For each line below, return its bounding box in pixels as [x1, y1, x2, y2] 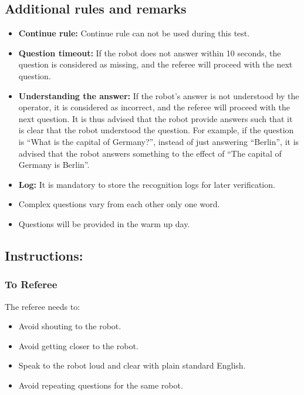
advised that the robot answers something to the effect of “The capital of [18, 147, 282, 159]
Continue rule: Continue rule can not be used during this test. [18, 27, 250, 39]
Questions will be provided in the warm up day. [18, 217, 190, 229]
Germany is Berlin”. [18, 158, 90, 171]
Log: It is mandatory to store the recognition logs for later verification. [18, 178, 275, 190]
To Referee [5, 277, 58, 292]
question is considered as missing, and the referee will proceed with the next [18, 58, 293, 70]
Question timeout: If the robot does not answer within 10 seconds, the [18, 46, 281, 59]
